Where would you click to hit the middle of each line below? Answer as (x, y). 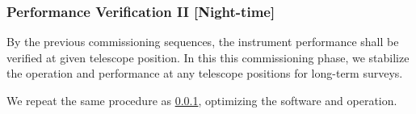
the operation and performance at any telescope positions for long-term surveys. (205, 73)
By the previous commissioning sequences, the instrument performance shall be (203, 42)
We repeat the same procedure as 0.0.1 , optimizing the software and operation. (202, 100)
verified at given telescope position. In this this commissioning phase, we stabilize (208, 57)
